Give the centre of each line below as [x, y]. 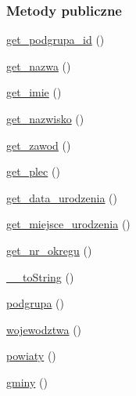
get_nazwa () [39, 65]
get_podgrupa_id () [55, 40]
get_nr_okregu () [49, 250]
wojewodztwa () [44, 329]
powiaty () [31, 356]
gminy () [27, 381]
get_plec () [33, 171]
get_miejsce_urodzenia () [68, 224]
